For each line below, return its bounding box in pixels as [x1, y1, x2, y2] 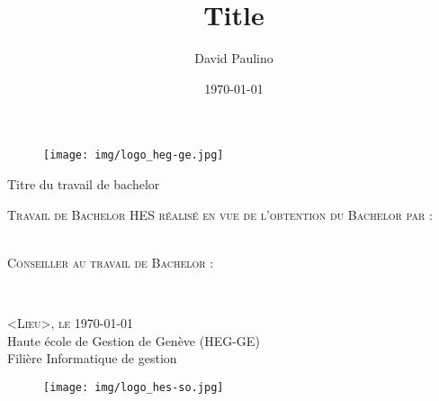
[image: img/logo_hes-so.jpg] [43, 380, 224, 394]
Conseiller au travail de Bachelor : [7, 252, 214, 271]
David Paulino [194, 49, 273, 68]
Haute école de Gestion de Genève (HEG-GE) [7, 331, 260, 350]
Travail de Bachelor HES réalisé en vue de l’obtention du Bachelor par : [7, 205, 433, 223]
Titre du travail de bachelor [7, 174, 160, 193]
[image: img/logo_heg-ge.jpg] [43, 149, 224, 162]
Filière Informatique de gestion [7, 349, 177, 368]
